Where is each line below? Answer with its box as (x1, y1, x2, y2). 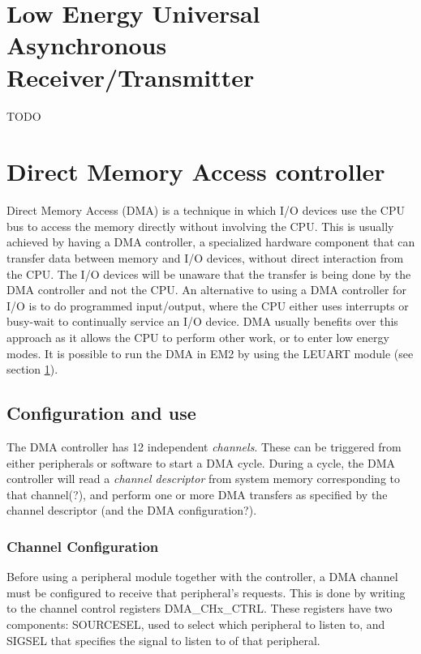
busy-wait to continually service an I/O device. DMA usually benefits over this (6, 313, 398, 330)
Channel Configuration (6, 536, 159, 556)
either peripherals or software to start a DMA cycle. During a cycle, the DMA (6, 454, 396, 471)
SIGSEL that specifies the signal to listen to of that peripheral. (6, 631, 320, 648)
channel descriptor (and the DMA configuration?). (6, 502, 257, 519)
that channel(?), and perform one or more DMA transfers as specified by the (6, 485, 388, 502)
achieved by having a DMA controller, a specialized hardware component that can (6, 233, 415, 250)
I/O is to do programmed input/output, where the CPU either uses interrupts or (6, 297, 409, 314)
